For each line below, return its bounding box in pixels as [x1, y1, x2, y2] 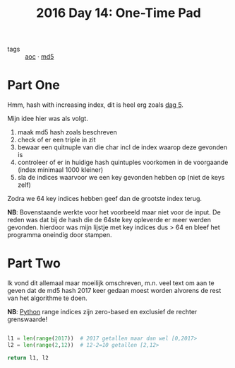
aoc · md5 [25, 52, 54, 61]
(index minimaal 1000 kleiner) [17, 166, 104, 174]
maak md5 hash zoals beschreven [17, 128, 118, 137]
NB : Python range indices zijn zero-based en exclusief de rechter [7, 308, 198, 316]
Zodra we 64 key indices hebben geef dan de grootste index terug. [7, 195, 203, 203]
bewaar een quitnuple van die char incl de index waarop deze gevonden [17, 143, 228, 151]
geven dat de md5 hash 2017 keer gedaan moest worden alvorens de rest [7, 287, 222, 295]
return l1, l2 [7, 354, 49, 362]
